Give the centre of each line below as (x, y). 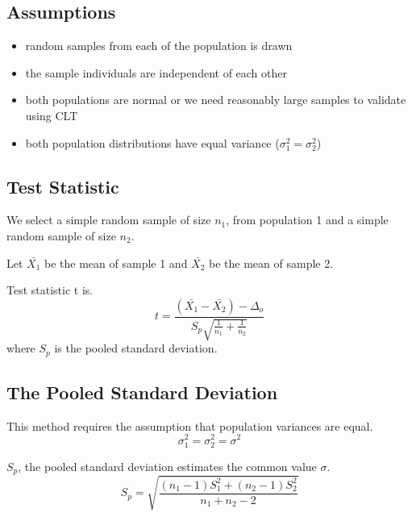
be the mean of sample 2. (271, 263)
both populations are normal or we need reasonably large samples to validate (216, 100)
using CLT (52, 115)
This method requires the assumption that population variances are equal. (190, 425)
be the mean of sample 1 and (116, 263)
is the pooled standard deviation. (136, 348)
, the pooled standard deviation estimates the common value (167, 466)
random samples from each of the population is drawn (159, 46)
